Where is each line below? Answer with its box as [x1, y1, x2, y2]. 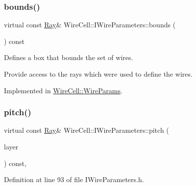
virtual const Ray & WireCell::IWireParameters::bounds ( [4, 20, 176, 30]
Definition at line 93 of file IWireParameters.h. [4, 174, 144, 185]
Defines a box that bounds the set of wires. [4, 52, 133, 62]
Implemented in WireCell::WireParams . [4, 85, 122, 95]
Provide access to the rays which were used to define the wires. [4, 69, 193, 79]
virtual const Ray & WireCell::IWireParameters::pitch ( [4, 125, 169, 135]
